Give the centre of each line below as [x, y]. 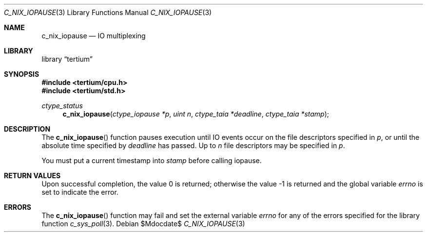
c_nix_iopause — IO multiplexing [94, 36]
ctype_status [62, 106]
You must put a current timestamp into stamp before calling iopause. [152, 160]
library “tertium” [67, 59]
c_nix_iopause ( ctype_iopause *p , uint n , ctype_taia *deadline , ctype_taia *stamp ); [196, 114]
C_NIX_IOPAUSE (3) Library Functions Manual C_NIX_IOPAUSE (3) [108, 12]
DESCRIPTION [27, 129]
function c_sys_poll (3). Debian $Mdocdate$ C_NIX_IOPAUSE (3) [143, 224]
